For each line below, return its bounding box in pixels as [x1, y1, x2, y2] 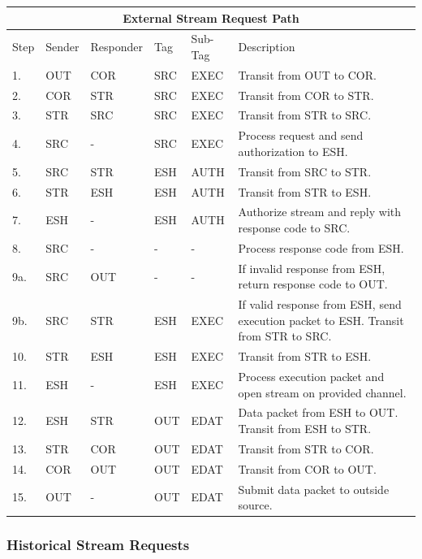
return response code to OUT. [238, 275, 388, 292]
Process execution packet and [238, 368, 385, 385]
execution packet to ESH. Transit [238, 311, 404, 328]
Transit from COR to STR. [238, 86, 374, 103]
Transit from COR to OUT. [238, 460, 377, 477]
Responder [90, 38, 143, 55]
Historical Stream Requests [6, 535, 190, 555]
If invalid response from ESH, [238, 259, 385, 276]
